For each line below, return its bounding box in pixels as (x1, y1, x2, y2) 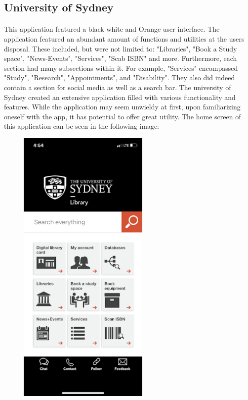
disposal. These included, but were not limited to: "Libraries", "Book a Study (4, 43, 237, 53)
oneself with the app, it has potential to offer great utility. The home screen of (4, 111, 241, 121)
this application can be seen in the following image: (4, 121, 159, 131)
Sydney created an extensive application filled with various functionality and (4, 92, 236, 102)
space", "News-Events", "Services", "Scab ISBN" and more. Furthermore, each (4, 53, 237, 63)
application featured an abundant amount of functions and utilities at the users (4, 33, 245, 44)
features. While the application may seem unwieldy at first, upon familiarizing (4, 101, 241, 112)
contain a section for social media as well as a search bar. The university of (4, 82, 231, 92)
